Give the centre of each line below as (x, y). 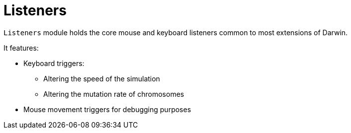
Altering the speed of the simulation (102, 78)
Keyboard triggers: (54, 63)
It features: (21, 48)
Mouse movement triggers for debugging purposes (107, 109)
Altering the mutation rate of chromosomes (114, 94)
